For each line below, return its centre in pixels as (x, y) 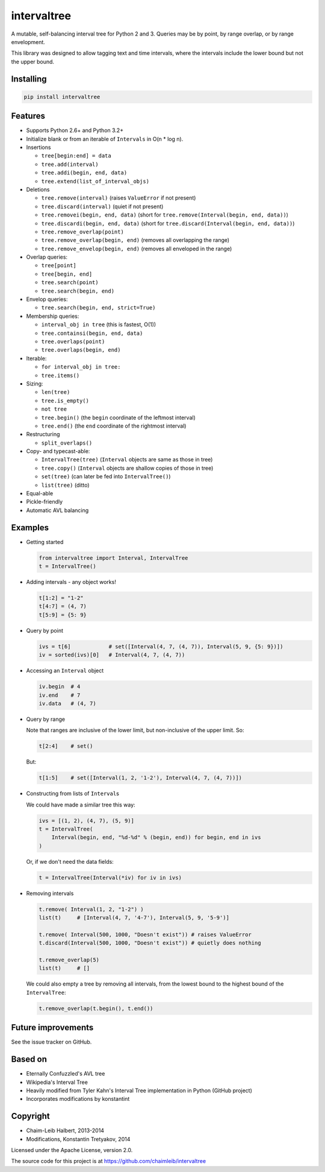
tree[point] (59, 266)
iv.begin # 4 (60, 687)
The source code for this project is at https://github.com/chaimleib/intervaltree (109, 1161)
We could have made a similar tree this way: (81, 805)
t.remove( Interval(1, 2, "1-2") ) (91, 909)
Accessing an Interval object (65, 671)
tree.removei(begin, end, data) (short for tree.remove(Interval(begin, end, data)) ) (165, 215)
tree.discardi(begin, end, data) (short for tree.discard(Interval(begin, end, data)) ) (168, 223)
